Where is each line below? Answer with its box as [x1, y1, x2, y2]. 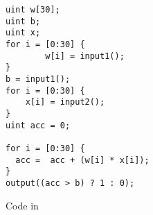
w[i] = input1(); [45, 51, 125, 61]
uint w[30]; [6, 5, 60, 15]
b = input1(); [6, 74, 71, 84]
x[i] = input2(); [25, 97, 105, 108]
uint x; [6, 28, 41, 38]
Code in [6, 198, 39, 212]
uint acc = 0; [6, 120, 71, 130]
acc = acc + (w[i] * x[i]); [15, 155, 150, 165]
